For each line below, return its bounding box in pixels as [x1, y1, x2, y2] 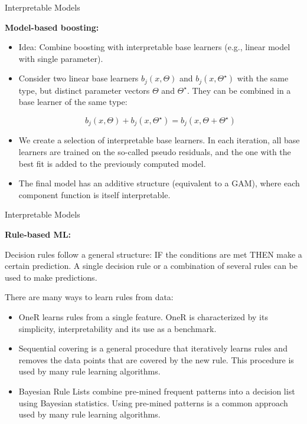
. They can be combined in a [187, 84, 291, 96]
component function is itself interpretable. [18, 188, 171, 201]
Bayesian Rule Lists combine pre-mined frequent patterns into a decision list [18, 384, 295, 397]
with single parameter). [18, 52, 103, 64]
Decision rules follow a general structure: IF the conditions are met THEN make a [5, 248, 302, 260]
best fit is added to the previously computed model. [18, 157, 206, 169]
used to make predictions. [5, 271, 97, 283]
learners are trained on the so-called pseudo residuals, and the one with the [18, 146, 291, 158]
